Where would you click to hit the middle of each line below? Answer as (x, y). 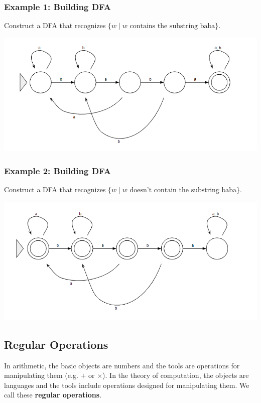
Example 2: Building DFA (58, 170)
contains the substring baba (172, 26)
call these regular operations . (53, 395)
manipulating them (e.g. (41, 375)
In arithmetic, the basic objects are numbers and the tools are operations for (122, 365)
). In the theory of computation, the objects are (176, 375)
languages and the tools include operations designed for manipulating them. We (127, 385)
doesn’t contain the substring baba (183, 190)
